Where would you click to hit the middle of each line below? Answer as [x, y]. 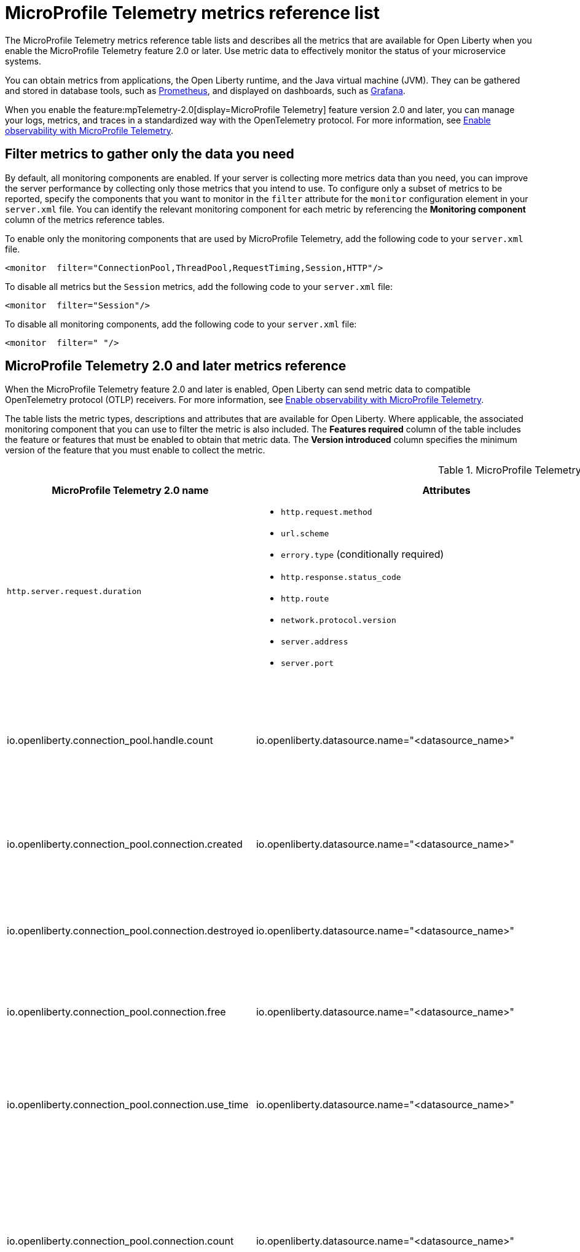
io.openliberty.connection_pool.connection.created [125, 844]
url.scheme [305, 534]
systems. [23, 61]
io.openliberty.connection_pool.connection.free [116, 1011]
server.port [307, 663]
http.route [305, 599]
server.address [314, 642]
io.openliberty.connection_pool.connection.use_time [128, 1105]
